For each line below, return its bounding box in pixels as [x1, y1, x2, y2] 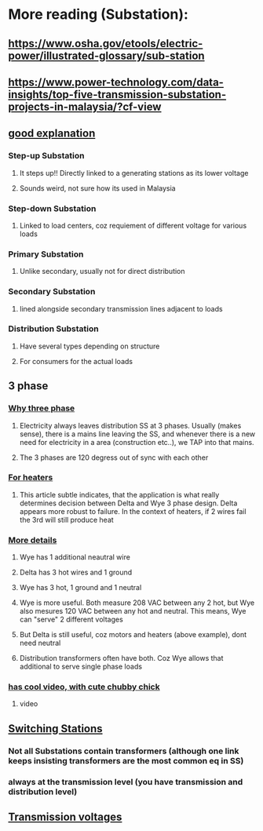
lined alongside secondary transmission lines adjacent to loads [19, 304, 223, 313]
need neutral [19, 638, 61, 648]
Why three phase [8, 403, 75, 414]
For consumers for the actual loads [19, 356, 133, 366]
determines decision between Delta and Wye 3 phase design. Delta [19, 498, 238, 508]
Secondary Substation [8, 286, 96, 297]
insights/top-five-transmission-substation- [8, 88, 227, 101]
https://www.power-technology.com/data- [8, 75, 224, 89]
